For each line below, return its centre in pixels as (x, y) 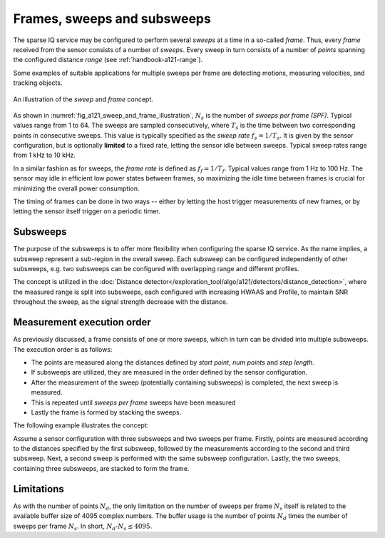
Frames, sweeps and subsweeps (112, 19)
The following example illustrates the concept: (81, 425)
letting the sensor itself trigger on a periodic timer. (87, 211)
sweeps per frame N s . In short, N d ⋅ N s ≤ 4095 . (83, 527)
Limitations (38, 489)
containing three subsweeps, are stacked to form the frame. (101, 468)
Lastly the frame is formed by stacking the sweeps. (106, 412)
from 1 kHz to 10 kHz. (45, 155)
